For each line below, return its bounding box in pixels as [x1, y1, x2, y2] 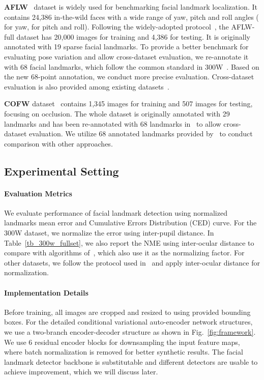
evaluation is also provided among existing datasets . [4, 81, 169, 92]
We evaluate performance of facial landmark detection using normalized [4, 207, 227, 218]
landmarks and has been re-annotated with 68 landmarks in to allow [4, 118, 221, 129]
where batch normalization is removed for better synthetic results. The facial [4, 346, 243, 357]
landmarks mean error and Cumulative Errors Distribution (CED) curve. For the [4, 217, 257, 228]
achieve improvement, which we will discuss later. [4, 366, 158, 377]
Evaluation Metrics [4, 188, 72, 198]
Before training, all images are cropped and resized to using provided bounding [4, 306, 251, 317]
